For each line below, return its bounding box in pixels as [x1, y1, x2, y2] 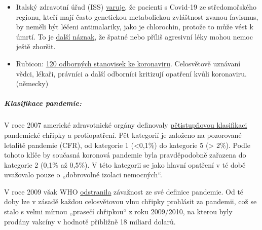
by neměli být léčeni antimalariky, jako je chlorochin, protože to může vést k [16, 21, 253, 32]
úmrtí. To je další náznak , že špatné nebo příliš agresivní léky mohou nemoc [16, 31, 253, 42]
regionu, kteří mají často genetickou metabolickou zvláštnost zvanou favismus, [16, 11, 258, 22]
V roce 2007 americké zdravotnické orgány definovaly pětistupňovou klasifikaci [4, 120, 247, 130]
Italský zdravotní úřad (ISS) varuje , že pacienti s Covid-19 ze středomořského [16, 2, 256, 12]
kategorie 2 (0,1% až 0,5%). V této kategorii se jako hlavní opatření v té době [4, 159, 246, 170]
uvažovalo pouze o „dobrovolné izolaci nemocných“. [4, 169, 162, 180]
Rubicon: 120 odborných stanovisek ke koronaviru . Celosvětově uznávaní [16, 58, 241, 68]
